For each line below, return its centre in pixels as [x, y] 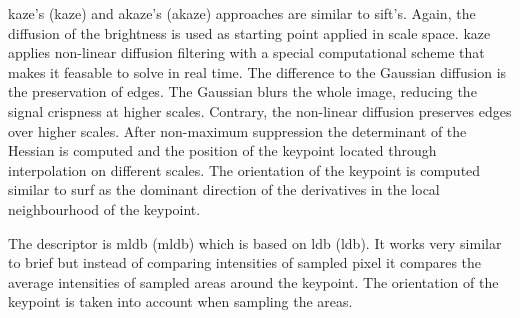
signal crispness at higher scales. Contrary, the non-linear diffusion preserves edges [260, 110]
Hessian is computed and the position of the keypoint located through [222, 150]
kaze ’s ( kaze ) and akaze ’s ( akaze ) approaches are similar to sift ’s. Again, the [242, 13]
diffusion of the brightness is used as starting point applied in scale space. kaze [249, 32]
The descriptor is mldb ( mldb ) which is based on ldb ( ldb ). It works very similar [255, 242]
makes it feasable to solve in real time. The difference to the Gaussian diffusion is [257, 71]
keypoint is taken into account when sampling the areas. [180, 301]
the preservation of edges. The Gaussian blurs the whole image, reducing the [242, 91]
